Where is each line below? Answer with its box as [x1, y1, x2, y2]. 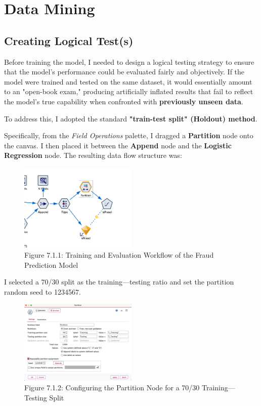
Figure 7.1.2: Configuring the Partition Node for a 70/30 [24, 382, 200, 393]
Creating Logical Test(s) [4, 32, 134, 48]
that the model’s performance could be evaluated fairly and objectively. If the [4, 66, 245, 77]
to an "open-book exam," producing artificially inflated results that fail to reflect [4, 86, 253, 97]
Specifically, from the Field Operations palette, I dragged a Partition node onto [4, 130, 253, 141]
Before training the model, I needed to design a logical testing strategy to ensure [4, 56, 254, 67]
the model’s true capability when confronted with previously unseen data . [4, 96, 243, 106]
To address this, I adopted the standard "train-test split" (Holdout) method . [4, 113, 257, 124]
